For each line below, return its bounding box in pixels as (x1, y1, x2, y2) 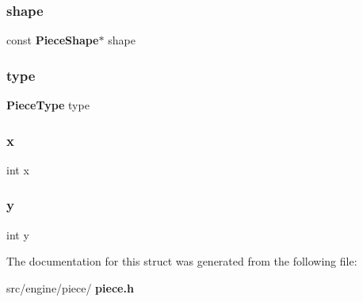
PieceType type (6, 97, 90, 113)
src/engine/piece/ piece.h (6, 279, 134, 296)
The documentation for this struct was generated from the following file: (6, 253, 357, 270)
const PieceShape (6, 32, 99, 48)
